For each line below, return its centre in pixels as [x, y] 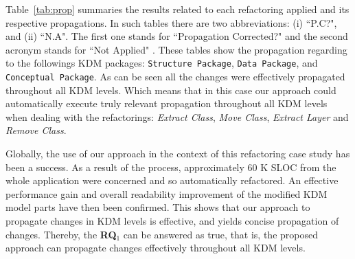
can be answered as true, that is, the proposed [220, 234]
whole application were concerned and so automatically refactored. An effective [172, 180]
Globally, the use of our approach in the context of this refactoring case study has [178, 154]
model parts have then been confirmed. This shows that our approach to [158, 207]
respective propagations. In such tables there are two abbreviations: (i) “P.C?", [171, 22]
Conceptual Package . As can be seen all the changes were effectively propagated [175, 77]
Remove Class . [36, 130]
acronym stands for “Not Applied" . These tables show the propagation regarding [176, 49]
